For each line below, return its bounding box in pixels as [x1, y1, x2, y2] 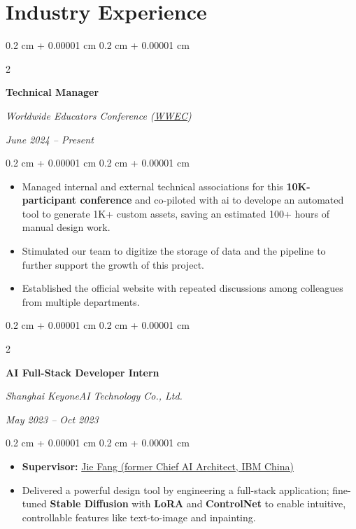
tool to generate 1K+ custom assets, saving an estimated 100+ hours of [22, 206, 330, 220]
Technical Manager [6, 85, 99, 99]
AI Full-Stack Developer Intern [6, 365, 159, 379]
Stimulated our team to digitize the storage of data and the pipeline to [22, 244, 326, 258]
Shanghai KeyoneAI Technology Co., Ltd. [6, 388, 183, 403]
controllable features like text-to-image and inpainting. [22, 509, 256, 524]
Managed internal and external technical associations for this [22, 178, 283, 193]
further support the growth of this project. [22, 257, 204, 271]
